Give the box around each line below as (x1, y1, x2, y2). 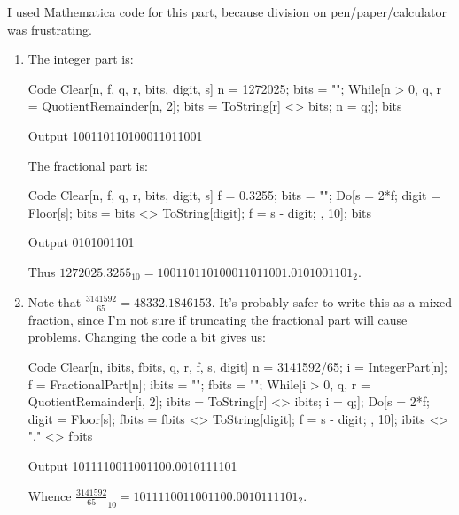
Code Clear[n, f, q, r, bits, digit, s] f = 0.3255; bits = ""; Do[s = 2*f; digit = (27, 186, 441, 204)
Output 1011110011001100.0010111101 (27, 457, 237, 474)
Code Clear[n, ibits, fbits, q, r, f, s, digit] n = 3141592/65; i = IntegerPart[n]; (27, 357, 447, 376)
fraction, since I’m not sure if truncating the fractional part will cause (27, 310, 408, 328)
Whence (27, 486, 72, 504)
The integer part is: (27, 50, 134, 68)
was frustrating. (7, 19, 92, 38)
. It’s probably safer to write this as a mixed (211, 292, 452, 311)
